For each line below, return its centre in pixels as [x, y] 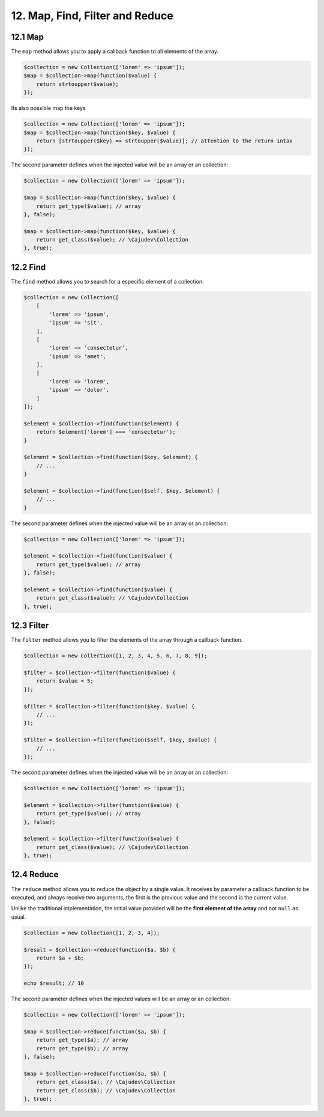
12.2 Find [28, 267]
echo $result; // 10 [54, 983]
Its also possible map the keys [49, 108]
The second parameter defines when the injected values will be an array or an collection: [121, 999]
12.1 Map [28, 37]
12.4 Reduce [35, 875]
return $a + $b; [60, 958]
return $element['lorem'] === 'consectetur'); [106, 432]
